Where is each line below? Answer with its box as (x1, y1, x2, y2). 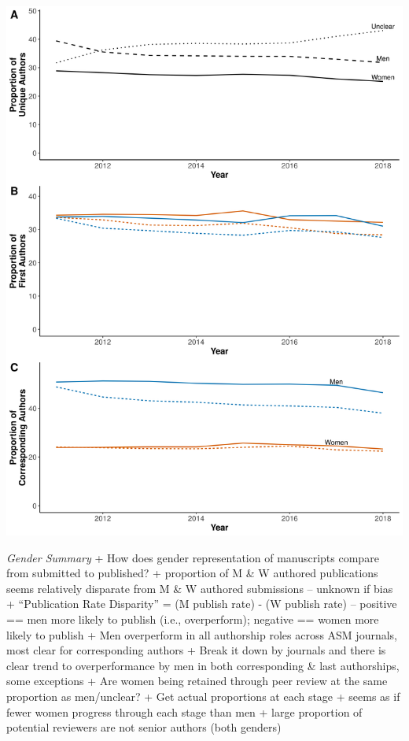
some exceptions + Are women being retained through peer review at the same (6, 672, 388, 689)
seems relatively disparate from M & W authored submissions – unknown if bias (6, 580, 393, 596)
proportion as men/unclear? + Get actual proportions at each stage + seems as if (6, 687, 400, 704)
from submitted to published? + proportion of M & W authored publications (6, 565, 378, 581)
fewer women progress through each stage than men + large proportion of (6, 703, 363, 720)
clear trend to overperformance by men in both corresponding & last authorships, (6, 657, 400, 673)
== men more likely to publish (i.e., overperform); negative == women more (6, 610, 379, 627)
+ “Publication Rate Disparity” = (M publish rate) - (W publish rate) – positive (6, 595, 397, 612)
